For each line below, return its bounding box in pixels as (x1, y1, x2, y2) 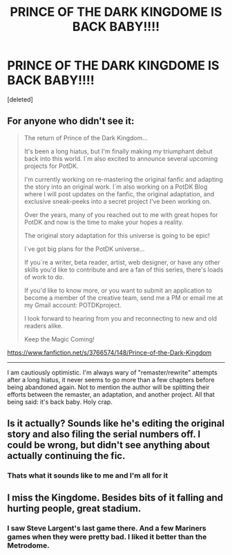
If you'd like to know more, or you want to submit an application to (23, 286, 213, 294)
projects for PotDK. (23, 162, 79, 170)
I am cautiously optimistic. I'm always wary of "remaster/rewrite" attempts (7, 368, 217, 377)
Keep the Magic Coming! (23, 335, 95, 343)
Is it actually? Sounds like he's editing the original (7, 417, 225, 429)
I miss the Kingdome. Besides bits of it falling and (7, 492, 224, 504)
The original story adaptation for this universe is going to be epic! (23, 231, 211, 239)
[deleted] (7, 95, 33, 104)
